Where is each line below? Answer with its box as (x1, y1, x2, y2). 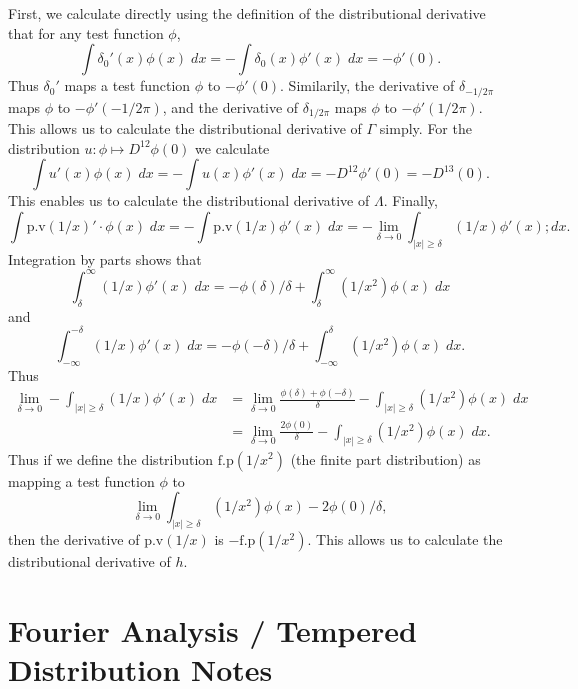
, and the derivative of (162, 96, 299, 117)
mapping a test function (8, 470, 155, 491)
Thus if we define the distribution (8, 448, 214, 469)
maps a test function (64, 75, 191, 96)
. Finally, (383, 190, 438, 211)
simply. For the (379, 118, 472, 139)
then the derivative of (8, 528, 140, 549)
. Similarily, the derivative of (280, 75, 455, 96)
